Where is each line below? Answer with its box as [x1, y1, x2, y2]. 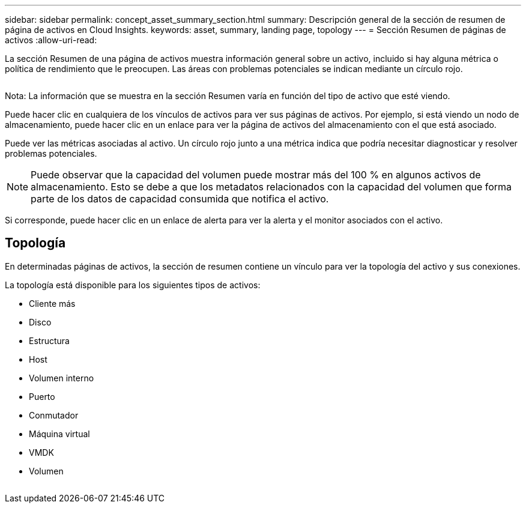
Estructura [29, 335, 70, 346]
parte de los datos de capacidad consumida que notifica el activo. [31, 193, 329, 205]
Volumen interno [29, 372, 94, 383]
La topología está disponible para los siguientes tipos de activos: [5, 279, 261, 290]
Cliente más [29, 298, 76, 309]
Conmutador [29, 410, 79, 420]
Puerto [29, 391, 55, 402]
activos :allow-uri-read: [5, 35, 97, 45]
